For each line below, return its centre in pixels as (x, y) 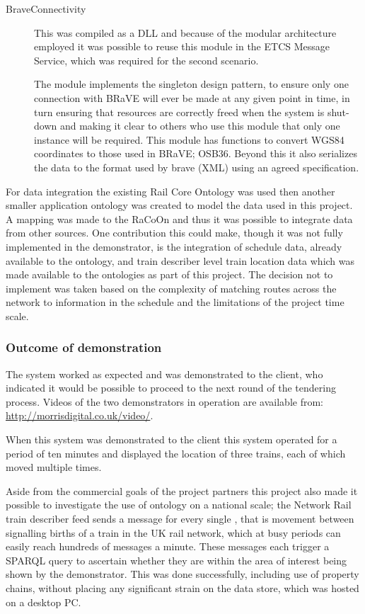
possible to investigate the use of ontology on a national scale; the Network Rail (179, 505)
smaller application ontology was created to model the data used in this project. (179, 205)
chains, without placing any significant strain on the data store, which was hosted (182, 588)
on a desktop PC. (44, 602)
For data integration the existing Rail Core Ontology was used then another (170, 191)
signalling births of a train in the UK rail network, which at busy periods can (173, 532)
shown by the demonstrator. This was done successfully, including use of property (182, 574)
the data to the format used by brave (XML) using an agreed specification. (197, 167)
